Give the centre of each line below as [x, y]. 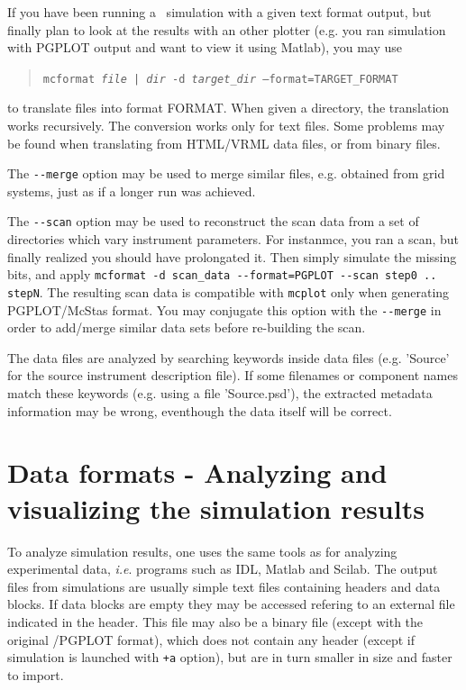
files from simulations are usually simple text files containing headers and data [224, 586]
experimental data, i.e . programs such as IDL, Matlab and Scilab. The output [223, 569]
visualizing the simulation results [216, 508]
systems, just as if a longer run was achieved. [132, 191]
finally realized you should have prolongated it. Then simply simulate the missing [232, 256]
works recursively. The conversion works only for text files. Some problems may [226, 126]
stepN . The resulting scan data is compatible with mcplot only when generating [228, 291]
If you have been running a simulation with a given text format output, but [219, 12]
